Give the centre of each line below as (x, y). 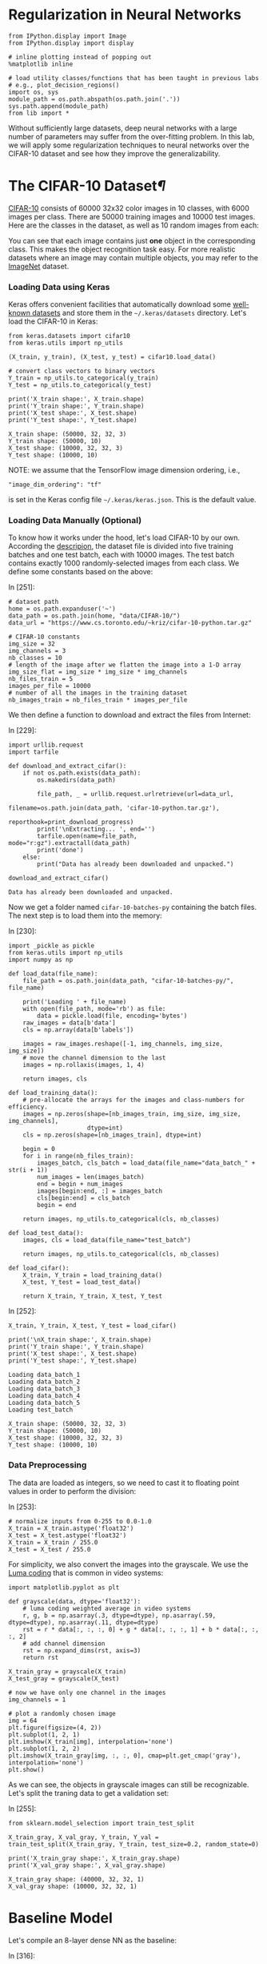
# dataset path (34, 602)
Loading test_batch (41, 1410)
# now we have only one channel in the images (87, 1692)
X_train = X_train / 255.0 (53, 1542)
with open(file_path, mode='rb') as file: (94, 1009)
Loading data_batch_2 (44, 1382)
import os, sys (34, 92)
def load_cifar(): (39, 1268)
